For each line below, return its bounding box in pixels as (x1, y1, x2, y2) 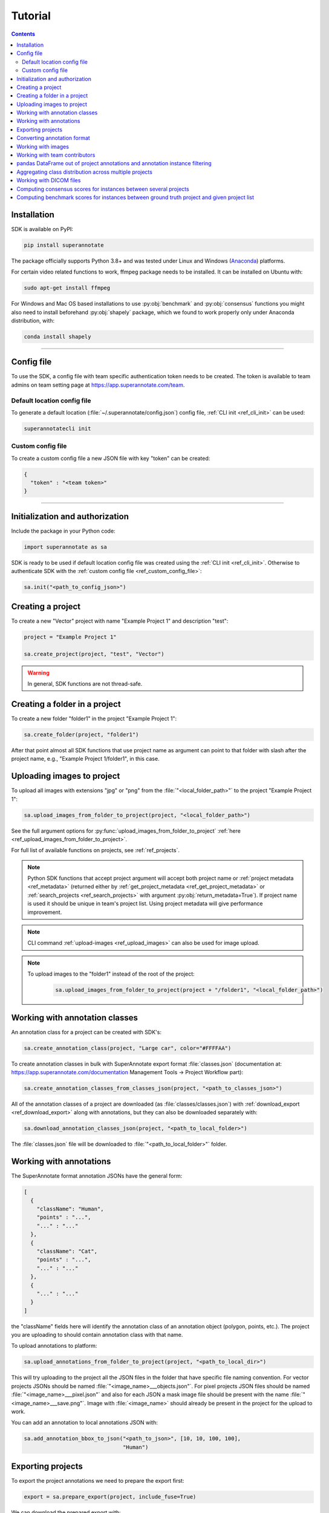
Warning (27, 669, 50, 676)
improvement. (27, 908, 62, 916)
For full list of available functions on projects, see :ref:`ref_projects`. (11, 847, 180, 854)
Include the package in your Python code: (11, 527, 116, 534)
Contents (11, 30, 36, 38)
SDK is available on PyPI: (11, 225, 74, 232)
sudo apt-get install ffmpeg (24, 284, 111, 292)
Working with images (16, 143, 70, 150)
